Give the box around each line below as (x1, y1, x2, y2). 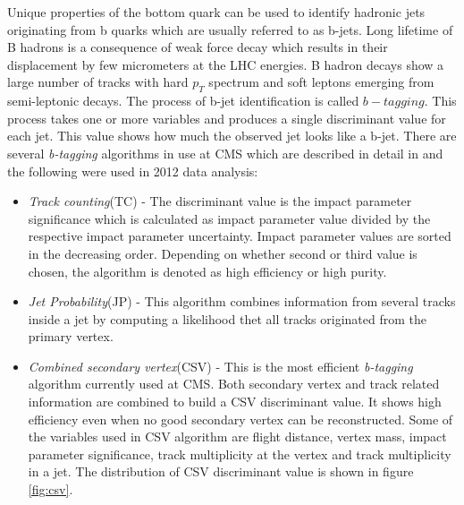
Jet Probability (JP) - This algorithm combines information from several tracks (28, 292, 456, 311)
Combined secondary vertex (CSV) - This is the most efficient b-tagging (28, 356, 413, 375)
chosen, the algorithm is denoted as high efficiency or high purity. (28, 261, 387, 280)
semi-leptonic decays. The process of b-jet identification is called (7, 91, 359, 110)
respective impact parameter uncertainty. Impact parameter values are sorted (28, 227, 451, 245)
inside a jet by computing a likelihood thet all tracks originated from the (28, 309, 426, 328)
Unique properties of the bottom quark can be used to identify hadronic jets (7, 3, 426, 21)
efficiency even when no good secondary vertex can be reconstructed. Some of (28, 409, 453, 428)
